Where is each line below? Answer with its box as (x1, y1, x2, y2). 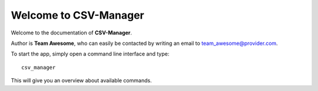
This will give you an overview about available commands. (11, 77, 153, 84)
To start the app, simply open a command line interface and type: (11, 50, 170, 58)
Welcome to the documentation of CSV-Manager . (11, 29, 132, 36)
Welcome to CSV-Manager (11, 9, 144, 22)
